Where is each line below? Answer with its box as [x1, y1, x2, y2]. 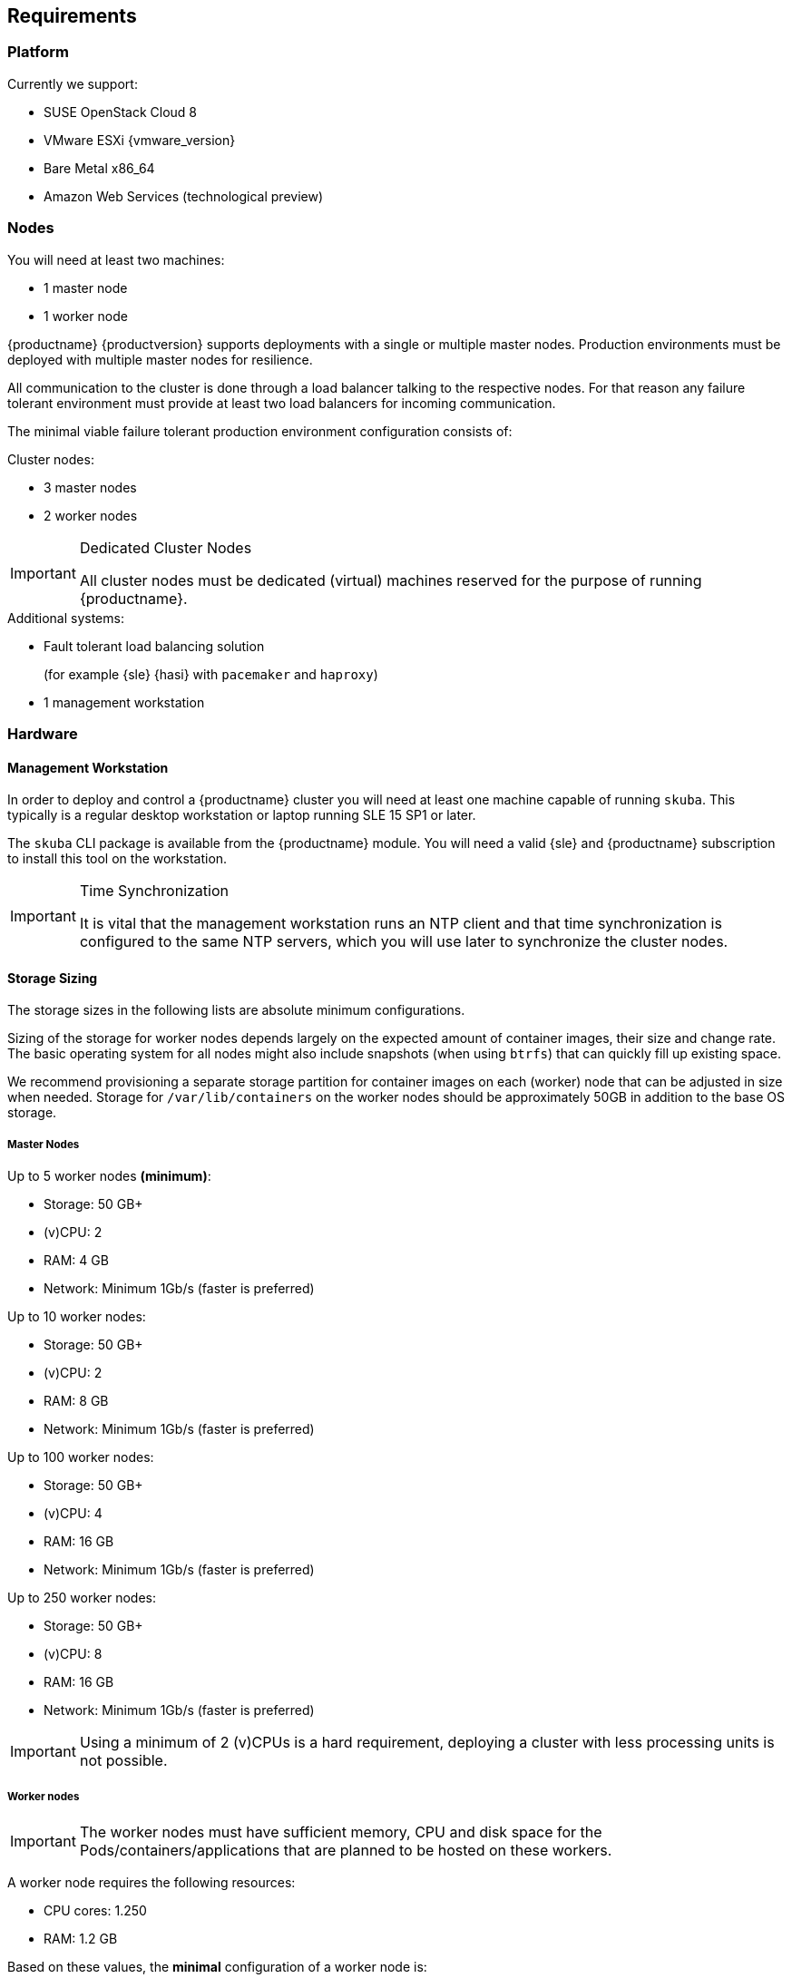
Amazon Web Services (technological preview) [44, 188, 324, 204]
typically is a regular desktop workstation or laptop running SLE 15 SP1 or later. [7, 807, 476, 823]
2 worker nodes [44, 507, 138, 523]
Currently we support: [7, 75, 138, 92]
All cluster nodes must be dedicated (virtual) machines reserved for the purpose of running [79, 570, 702, 590]
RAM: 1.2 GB [44, 1930, 118, 1946]
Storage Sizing [7, 970, 98, 986]
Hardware [7, 724, 78, 743]
